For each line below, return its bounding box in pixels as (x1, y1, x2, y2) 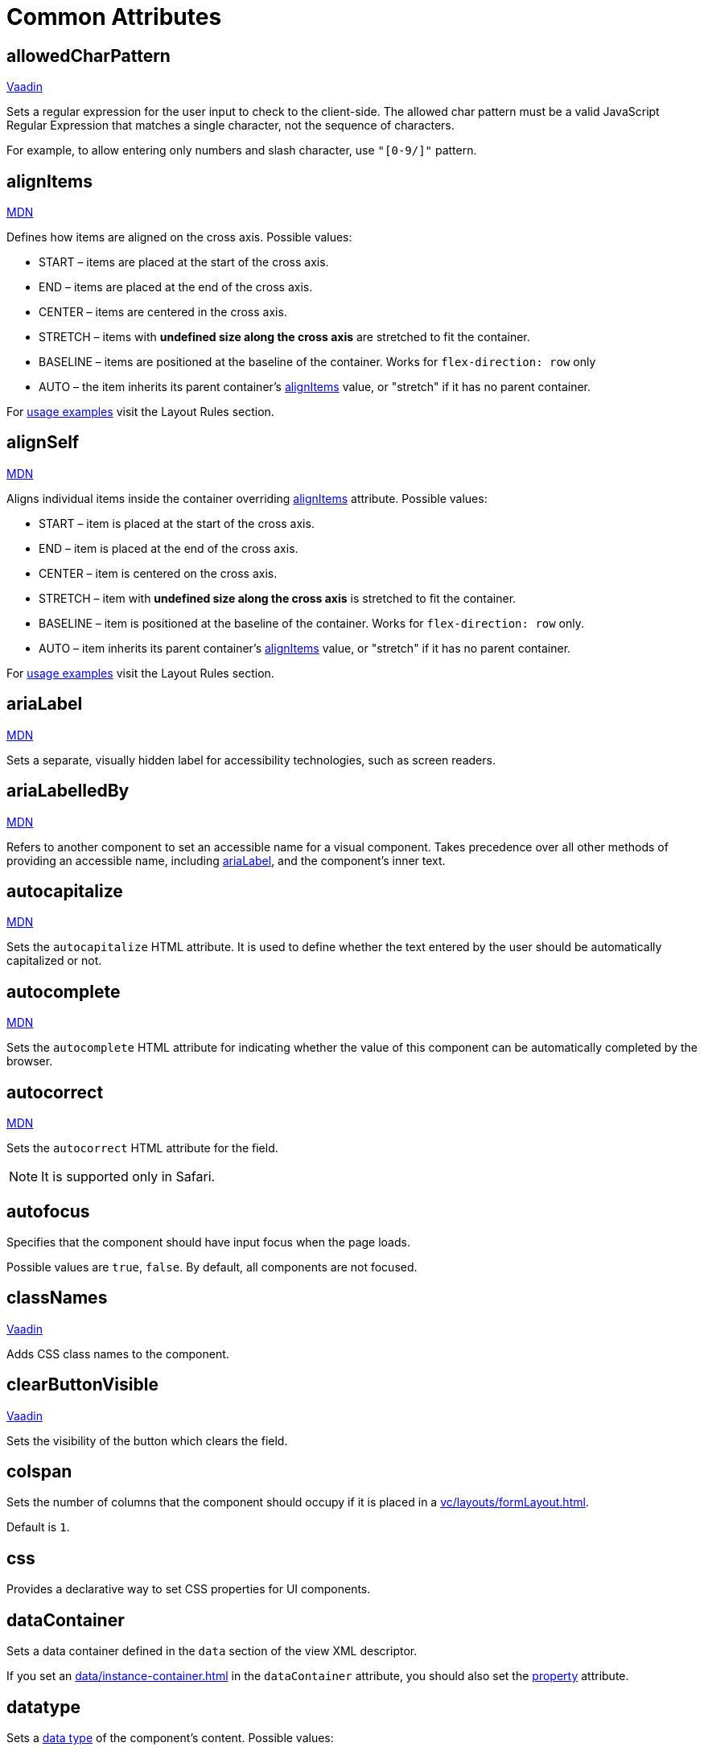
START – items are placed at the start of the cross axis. (39, 255, 329, 270)
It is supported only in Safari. (41, 1168, 216, 1185)
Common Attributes (6, 3, 222, 31)
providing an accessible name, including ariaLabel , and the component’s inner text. (6, 853, 446, 867)
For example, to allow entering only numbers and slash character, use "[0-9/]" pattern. (6, 143, 477, 158)
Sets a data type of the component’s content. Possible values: (6, 1730, 334, 1745)
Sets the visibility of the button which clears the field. (6, 1433, 288, 1448)
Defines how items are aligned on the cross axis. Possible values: (6, 230, 352, 245)
